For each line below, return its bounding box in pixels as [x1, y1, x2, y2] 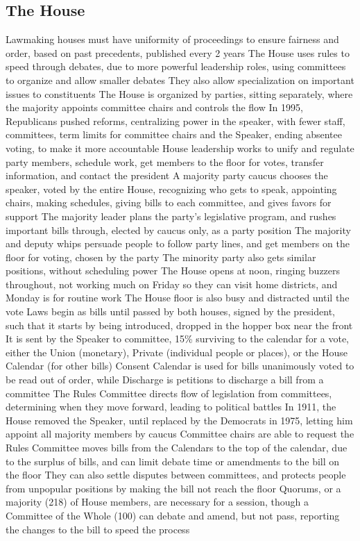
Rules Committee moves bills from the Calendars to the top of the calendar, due [6, 440, 348, 455]
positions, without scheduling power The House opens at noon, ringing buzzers [6, 263, 341, 278]
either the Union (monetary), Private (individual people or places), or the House [6, 344, 348, 359]
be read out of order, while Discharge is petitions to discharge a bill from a [6, 372, 324, 387]
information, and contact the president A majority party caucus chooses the [6, 168, 328, 183]
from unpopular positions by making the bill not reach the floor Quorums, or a [6, 481, 341, 495]
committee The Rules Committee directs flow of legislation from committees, [6, 385, 332, 400]
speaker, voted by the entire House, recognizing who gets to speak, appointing [6, 181, 337, 196]
